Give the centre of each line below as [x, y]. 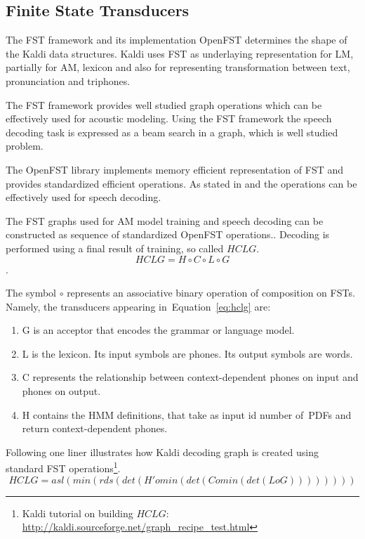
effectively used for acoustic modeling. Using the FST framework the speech [169, 118]
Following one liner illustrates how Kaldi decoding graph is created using [162, 452]
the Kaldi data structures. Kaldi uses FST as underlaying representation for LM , [180, 53]
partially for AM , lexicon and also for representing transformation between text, [178, 67]
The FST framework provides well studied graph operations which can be [164, 104]
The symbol [31, 293]
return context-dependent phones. [95, 428]
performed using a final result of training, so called [115, 248]
